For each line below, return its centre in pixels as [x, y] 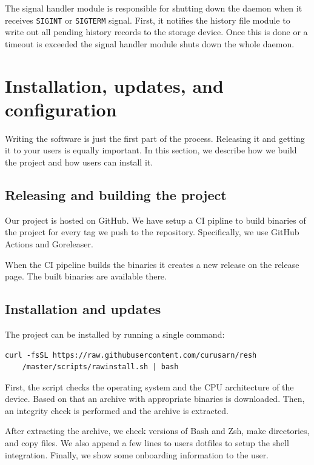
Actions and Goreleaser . [49, 243]
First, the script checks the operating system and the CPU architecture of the [149, 386]
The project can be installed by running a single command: [115, 334]
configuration [61, 109]
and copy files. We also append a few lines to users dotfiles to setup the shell [147, 443]
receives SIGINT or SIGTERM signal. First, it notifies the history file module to [148, 20]
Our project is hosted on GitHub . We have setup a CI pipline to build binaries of [155, 220]
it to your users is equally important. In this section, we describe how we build [151, 150]
